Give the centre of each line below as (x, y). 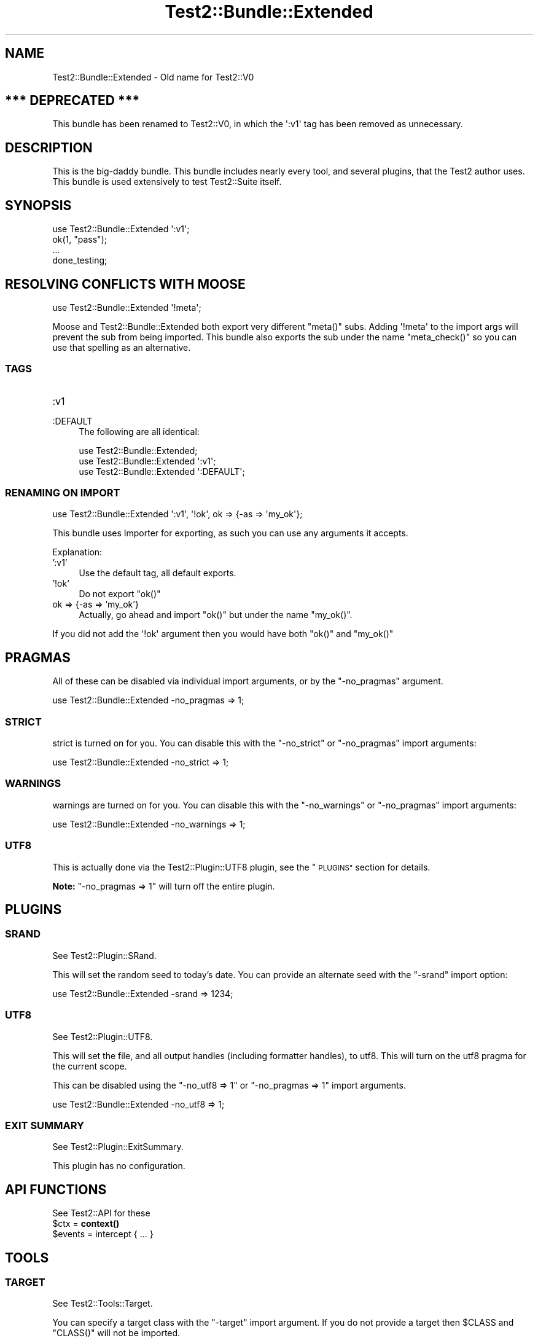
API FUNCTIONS (56, 1189)
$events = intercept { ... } (103, 1234)
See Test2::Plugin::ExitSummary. (118, 1147)
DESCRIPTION (49, 147)
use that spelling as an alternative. (122, 347)
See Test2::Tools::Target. (103, 1304)
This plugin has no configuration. (119, 1166)
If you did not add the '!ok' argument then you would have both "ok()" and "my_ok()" (223, 634)
